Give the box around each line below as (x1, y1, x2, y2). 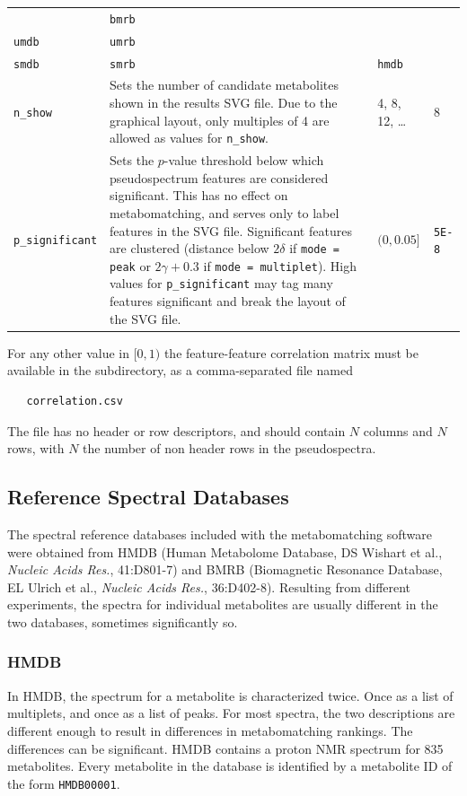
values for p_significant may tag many (110, 274, 333, 293)
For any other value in (7, 343, 130, 362)
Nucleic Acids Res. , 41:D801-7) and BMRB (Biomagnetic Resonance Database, (7, 560, 443, 579)
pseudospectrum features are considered (110, 168, 329, 187)
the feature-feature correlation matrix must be (163, 343, 419, 362)
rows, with (7, 439, 65, 458)
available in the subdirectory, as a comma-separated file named (7, 361, 353, 380)
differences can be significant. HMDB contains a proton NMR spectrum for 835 (7, 739, 444, 757)
